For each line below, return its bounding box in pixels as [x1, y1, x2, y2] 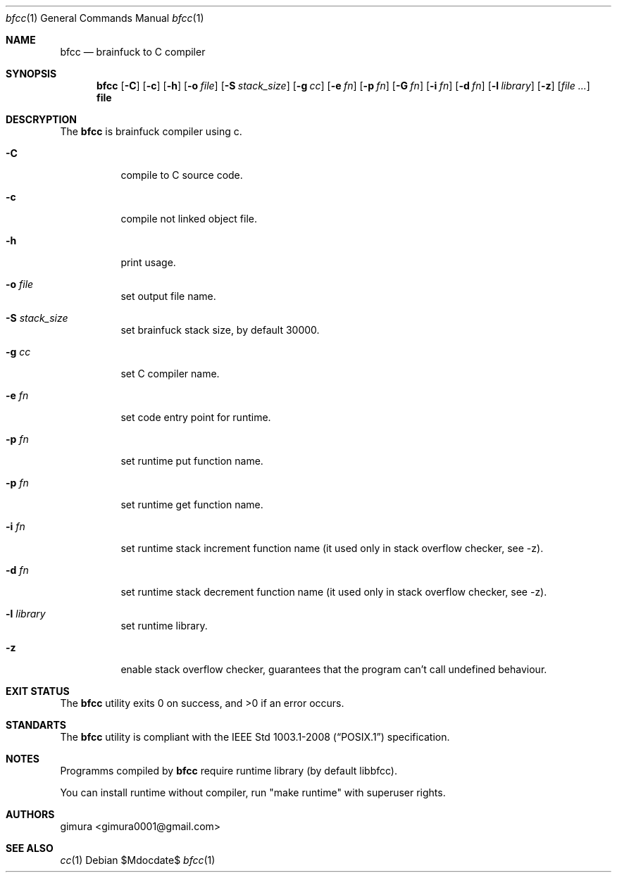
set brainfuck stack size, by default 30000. [120, 324, 320, 336]
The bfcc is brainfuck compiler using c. [60, 125, 242, 137]
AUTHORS [6, 808, 55, 820]
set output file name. [120, 290, 216, 302]
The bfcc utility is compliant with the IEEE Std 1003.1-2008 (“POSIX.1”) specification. [60, 731, 450, 743]
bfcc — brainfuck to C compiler [60, 46, 206, 58]
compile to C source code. [120, 169, 243, 181]
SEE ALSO [6, 842, 54, 854]
